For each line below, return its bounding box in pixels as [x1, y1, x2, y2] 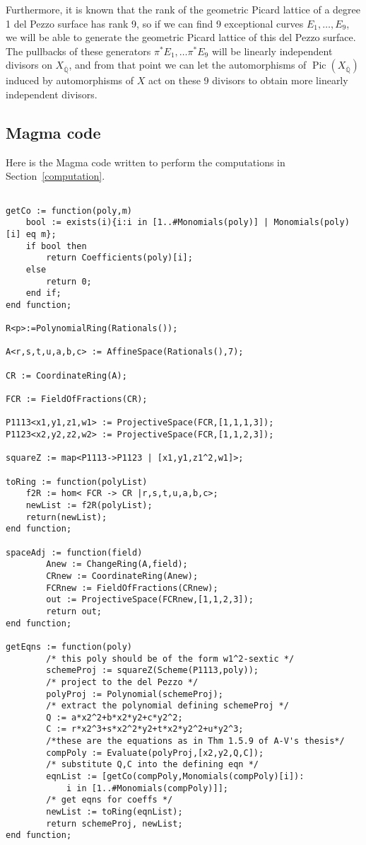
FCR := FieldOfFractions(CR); [6, 394, 148, 405]
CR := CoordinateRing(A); [6, 370, 127, 381]
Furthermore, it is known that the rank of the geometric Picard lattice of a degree [6, 2, 361, 16]
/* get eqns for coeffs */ [46, 795, 173, 805]
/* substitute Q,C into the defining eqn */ [46, 759, 259, 770]
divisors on [6, 57, 52, 72]
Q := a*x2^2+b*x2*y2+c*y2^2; [46, 712, 183, 723]
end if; [25, 288, 61, 299]
